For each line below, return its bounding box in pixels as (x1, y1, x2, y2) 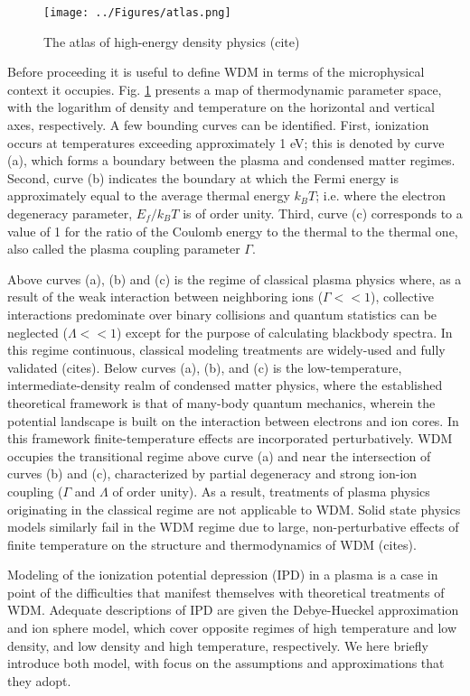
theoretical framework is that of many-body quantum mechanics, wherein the (7, 393, 436, 412)
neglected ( (7, 322, 68, 341)
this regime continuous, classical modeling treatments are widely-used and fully (7, 340, 446, 359)
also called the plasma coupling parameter (7, 239, 240, 258)
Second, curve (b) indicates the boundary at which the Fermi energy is (7, 168, 399, 187)
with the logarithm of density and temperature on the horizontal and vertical (7, 97, 435, 116)
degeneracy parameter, (7, 204, 133, 222)
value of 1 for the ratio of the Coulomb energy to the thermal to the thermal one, (7, 221, 458, 240)
